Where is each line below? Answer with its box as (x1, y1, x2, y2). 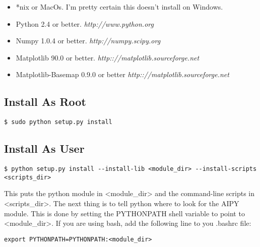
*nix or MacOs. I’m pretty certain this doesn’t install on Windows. (16, 2, 223, 12)
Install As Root (4, 94, 86, 109)
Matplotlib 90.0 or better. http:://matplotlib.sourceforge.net (16, 52, 200, 63)
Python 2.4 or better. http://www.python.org (16, 18, 154, 29)
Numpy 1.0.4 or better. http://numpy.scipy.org (16, 35, 161, 46)
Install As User (4, 141, 85, 156)
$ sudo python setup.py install (4, 118, 112, 126)
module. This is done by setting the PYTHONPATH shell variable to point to (4, 208, 245, 218)
